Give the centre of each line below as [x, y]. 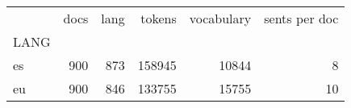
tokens [159, 18]
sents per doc [301, 18]
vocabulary [220, 18]
